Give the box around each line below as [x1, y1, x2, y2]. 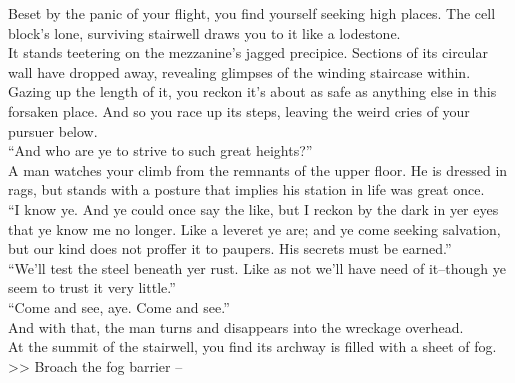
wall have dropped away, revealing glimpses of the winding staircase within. [8, 61, 471, 82]
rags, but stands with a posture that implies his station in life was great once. [8, 179, 485, 200]
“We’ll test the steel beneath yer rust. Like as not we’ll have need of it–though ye [8, 257, 506, 278]
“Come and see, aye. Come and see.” [8, 296, 230, 317]
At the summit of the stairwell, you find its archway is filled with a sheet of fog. [8, 336, 497, 357]
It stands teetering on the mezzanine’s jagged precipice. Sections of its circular [8, 42, 489, 63]
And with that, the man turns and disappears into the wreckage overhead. [8, 316, 464, 337]
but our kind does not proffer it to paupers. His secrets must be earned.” [8, 238, 452, 259]
